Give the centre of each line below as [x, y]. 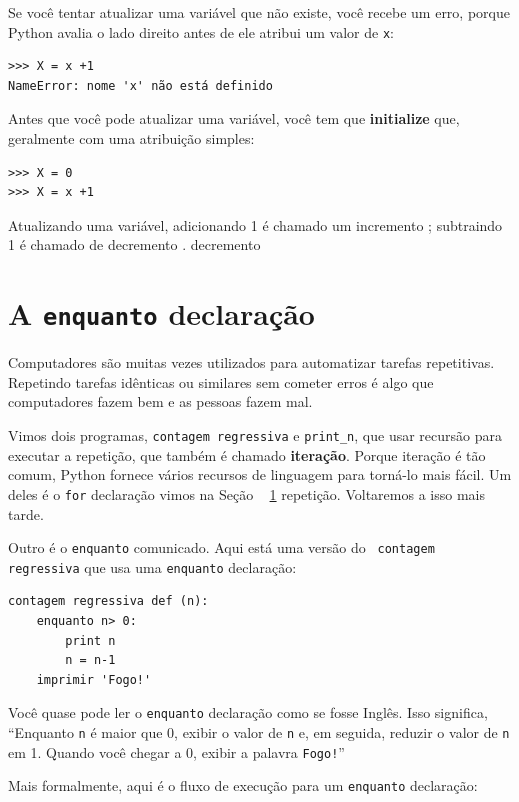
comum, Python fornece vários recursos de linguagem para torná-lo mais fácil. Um [260, 474]
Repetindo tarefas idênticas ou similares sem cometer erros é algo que [221, 381]
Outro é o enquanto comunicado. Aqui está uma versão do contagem [221, 547]
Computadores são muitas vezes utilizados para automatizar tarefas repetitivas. [251, 362]
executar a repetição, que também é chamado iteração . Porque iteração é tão [247, 454]
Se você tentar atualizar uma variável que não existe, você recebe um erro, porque [259, 12]
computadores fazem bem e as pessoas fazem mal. [160, 401]
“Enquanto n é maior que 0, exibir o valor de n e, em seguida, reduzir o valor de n [259, 732]
